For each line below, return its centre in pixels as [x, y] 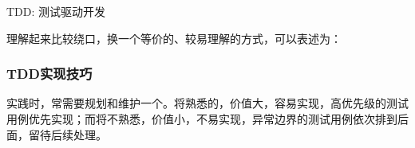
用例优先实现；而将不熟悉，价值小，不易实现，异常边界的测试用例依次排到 [202, 119]
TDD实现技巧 [49, 74]
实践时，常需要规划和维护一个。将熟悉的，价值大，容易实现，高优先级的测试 [207, 103]
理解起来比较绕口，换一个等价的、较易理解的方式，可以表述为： [174, 38]
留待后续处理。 [67, 134]
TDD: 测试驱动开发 [56, 11]
